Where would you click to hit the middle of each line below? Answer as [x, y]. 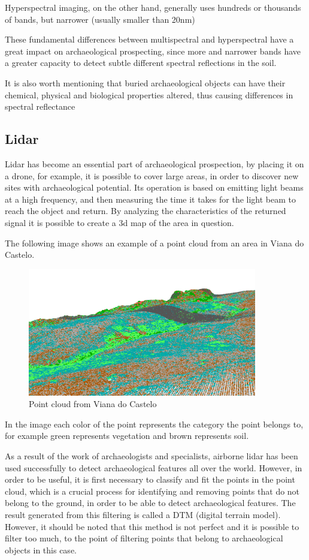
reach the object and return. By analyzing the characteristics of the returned [146, 211]
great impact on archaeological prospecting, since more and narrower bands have [153, 51]
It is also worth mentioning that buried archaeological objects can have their [145, 82]
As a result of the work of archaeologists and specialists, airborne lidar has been [152, 456]
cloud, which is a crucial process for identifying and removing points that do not [152, 491]
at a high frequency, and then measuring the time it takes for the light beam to [150, 199]
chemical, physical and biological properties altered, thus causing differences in [149, 94]
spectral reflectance [40, 106]
